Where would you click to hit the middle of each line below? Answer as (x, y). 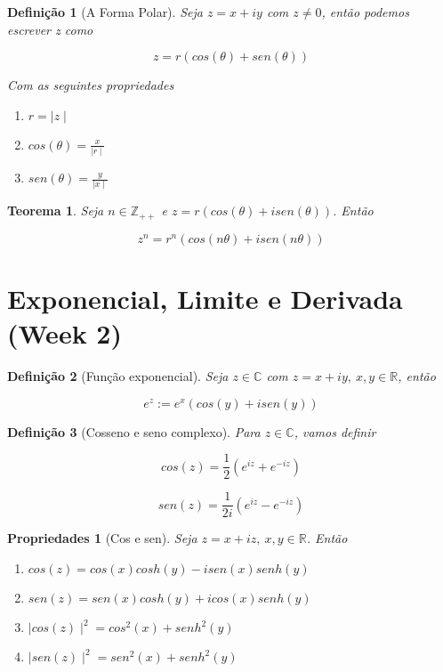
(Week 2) (64, 333)
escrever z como (50, 29)
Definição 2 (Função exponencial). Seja (118, 376)
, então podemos (365, 12)
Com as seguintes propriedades (91, 85)
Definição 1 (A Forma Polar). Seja (105, 12)
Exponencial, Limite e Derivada (205, 299)
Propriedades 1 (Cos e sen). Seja (102, 538)
